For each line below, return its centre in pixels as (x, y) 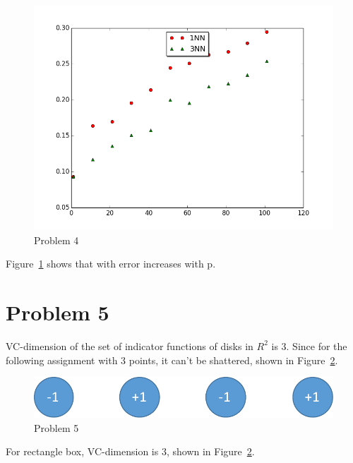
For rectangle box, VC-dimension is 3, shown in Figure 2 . (130, 451)
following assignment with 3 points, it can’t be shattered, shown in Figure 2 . (172, 360)
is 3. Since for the (309, 345)
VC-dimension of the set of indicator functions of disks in (130, 345)
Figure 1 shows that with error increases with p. (111, 264)
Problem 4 (56, 240)
